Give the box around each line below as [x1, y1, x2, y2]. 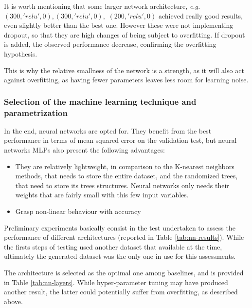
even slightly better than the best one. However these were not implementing [4, 20, 234, 30]
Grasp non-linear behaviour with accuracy [15, 206, 141, 216]
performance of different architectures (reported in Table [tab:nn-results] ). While [4, 232, 244, 242]
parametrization [4, 106, 68, 118]
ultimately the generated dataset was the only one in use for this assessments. [4, 251, 236, 261]
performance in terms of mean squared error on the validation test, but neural [4, 135, 237, 145]
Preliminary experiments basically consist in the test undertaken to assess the [4, 222, 235, 232]
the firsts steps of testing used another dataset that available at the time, [4, 241, 222, 251]
